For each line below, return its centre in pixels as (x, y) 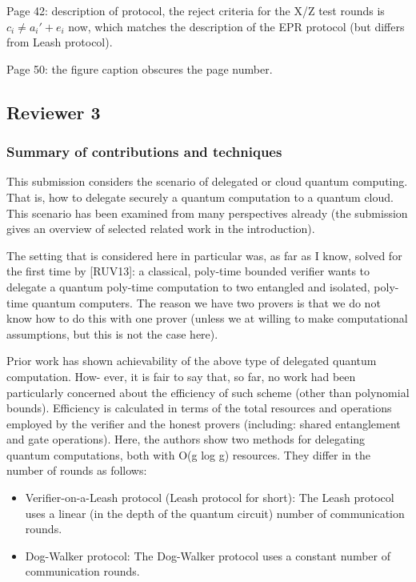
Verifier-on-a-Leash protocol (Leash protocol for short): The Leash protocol (210, 498)
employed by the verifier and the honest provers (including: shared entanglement (204, 423)
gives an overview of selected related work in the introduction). (161, 229)
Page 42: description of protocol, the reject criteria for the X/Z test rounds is (196, 10)
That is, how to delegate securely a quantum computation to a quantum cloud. (200, 197)
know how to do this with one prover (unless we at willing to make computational (207, 318)
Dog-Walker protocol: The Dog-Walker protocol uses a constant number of (208, 555)
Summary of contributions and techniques (144, 152)
